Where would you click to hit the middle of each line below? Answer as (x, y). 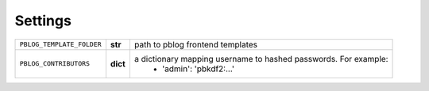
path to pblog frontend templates (196, 44)
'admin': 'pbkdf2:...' (198, 69)
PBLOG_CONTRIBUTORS (55, 64)
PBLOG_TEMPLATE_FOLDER (61, 45)
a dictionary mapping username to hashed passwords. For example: (261, 59)
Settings (43, 21)
